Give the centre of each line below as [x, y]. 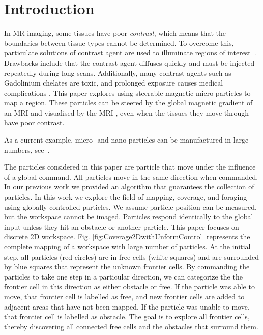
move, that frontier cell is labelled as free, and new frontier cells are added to [124, 296]
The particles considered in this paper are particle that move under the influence [130, 167]
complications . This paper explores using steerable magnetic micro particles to [127, 92]
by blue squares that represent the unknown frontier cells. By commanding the [127, 267]
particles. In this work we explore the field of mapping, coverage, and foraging [126, 197]
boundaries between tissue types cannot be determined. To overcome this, [119, 43]
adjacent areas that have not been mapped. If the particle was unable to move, [127, 306]
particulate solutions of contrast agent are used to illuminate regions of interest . [130, 53]
